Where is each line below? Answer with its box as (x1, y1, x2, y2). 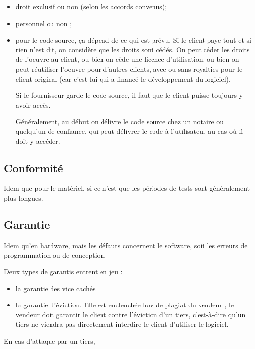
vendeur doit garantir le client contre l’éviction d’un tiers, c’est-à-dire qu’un (15, 309, 246, 319)
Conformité (4, 160, 63, 175)
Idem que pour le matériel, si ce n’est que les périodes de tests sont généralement (4, 183, 250, 193)
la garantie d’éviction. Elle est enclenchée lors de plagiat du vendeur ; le (15, 300, 234, 310)
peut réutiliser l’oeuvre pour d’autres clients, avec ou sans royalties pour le (15, 63, 243, 74)
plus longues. (4, 192, 43, 203)
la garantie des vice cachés (15, 283, 96, 293)
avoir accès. (15, 99, 51, 110)
